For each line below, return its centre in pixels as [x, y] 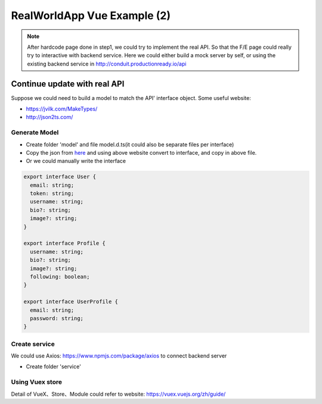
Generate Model [35, 133]
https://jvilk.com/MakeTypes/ [62, 109]
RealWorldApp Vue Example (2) [91, 15]
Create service [33, 344]
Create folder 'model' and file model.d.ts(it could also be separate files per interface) [130, 144]
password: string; [57, 318]
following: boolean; [60, 277]
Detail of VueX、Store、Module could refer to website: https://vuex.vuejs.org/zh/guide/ [118, 394]
